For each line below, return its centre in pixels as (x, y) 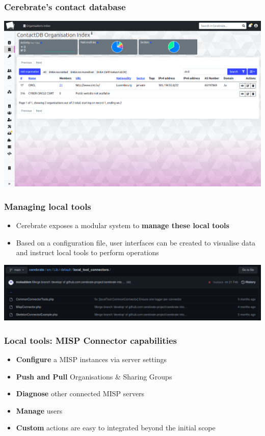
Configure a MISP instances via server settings (91, 359)
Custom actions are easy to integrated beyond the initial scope (116, 428)
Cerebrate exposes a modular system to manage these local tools (123, 225)
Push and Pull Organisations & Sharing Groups (94, 376)
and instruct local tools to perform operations (87, 252)
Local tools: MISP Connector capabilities (91, 340)
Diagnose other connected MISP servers (80, 393)
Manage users (39, 410)
